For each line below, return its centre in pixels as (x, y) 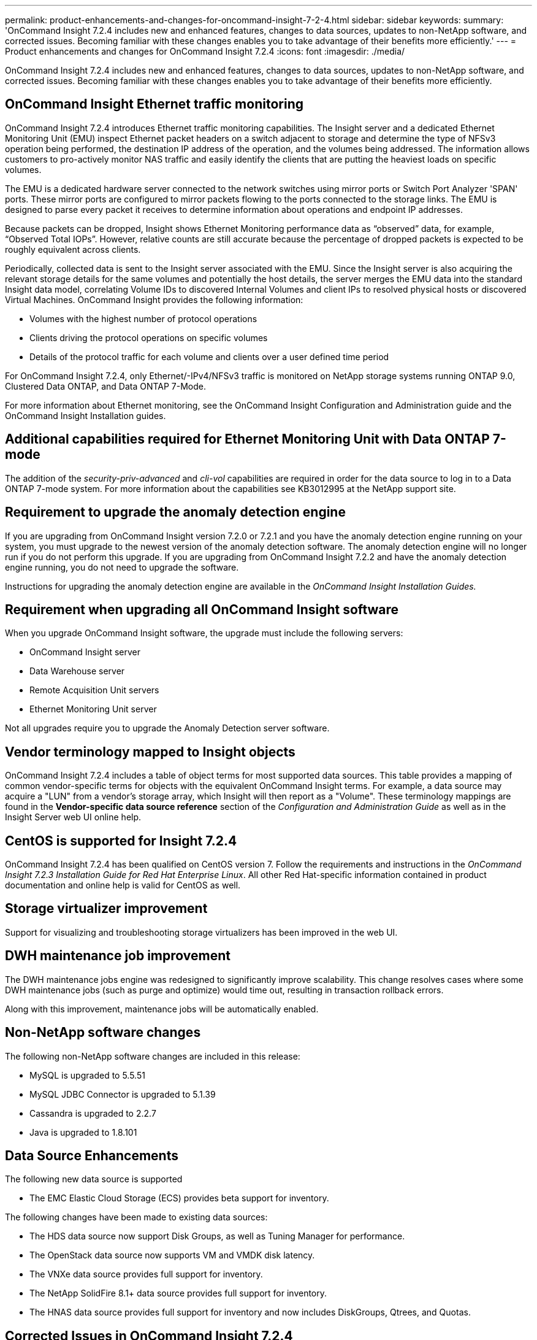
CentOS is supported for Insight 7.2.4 (121, 841)
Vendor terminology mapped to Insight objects (150, 752)
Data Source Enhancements (92, 1156)
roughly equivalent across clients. (73, 249)
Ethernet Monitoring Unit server (93, 709)
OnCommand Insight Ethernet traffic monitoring (154, 104)
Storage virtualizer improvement (106, 909)
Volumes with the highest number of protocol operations (143, 318)
